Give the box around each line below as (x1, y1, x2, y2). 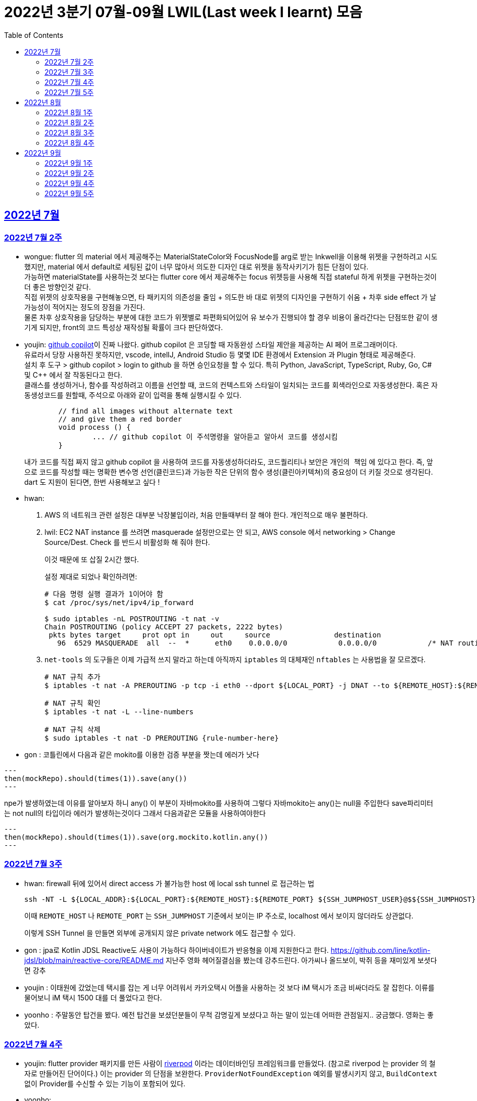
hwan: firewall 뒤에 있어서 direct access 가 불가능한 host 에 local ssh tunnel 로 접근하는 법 (24, 879, 314, 888)
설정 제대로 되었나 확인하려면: (44, 572, 137, 581)
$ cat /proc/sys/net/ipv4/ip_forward (44, 598, 194, 607)
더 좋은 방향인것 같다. (24, 282, 91, 291)
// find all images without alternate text (58, 406, 233, 415)
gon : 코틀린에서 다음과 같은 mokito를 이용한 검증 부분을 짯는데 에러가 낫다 (24, 750, 259, 759)
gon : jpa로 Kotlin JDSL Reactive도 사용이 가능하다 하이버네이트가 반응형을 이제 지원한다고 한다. (24, 945, 329, 954)
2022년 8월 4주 (44, 138, 94, 147)
